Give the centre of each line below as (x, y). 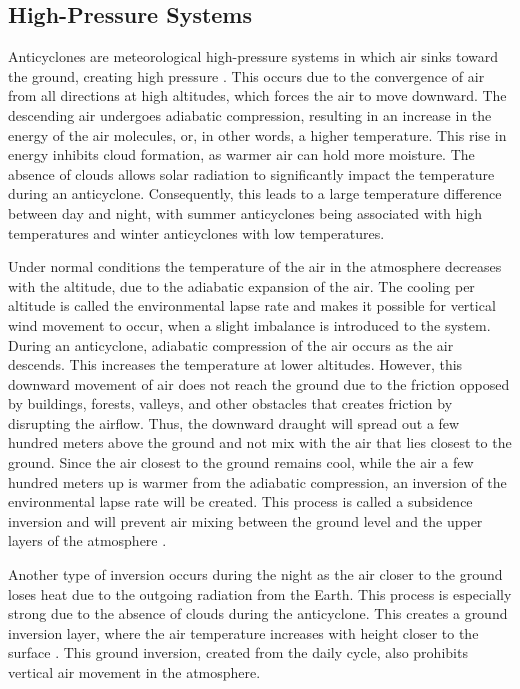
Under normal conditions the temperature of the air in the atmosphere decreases (255, 266)
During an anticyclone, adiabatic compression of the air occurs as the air (231, 344)
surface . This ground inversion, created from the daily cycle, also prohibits (238, 652)
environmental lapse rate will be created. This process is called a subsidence (240, 501)
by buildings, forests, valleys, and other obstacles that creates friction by (230, 403)
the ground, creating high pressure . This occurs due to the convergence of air (246, 75)
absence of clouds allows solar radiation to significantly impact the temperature (251, 173)
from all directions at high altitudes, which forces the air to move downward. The (257, 95)
